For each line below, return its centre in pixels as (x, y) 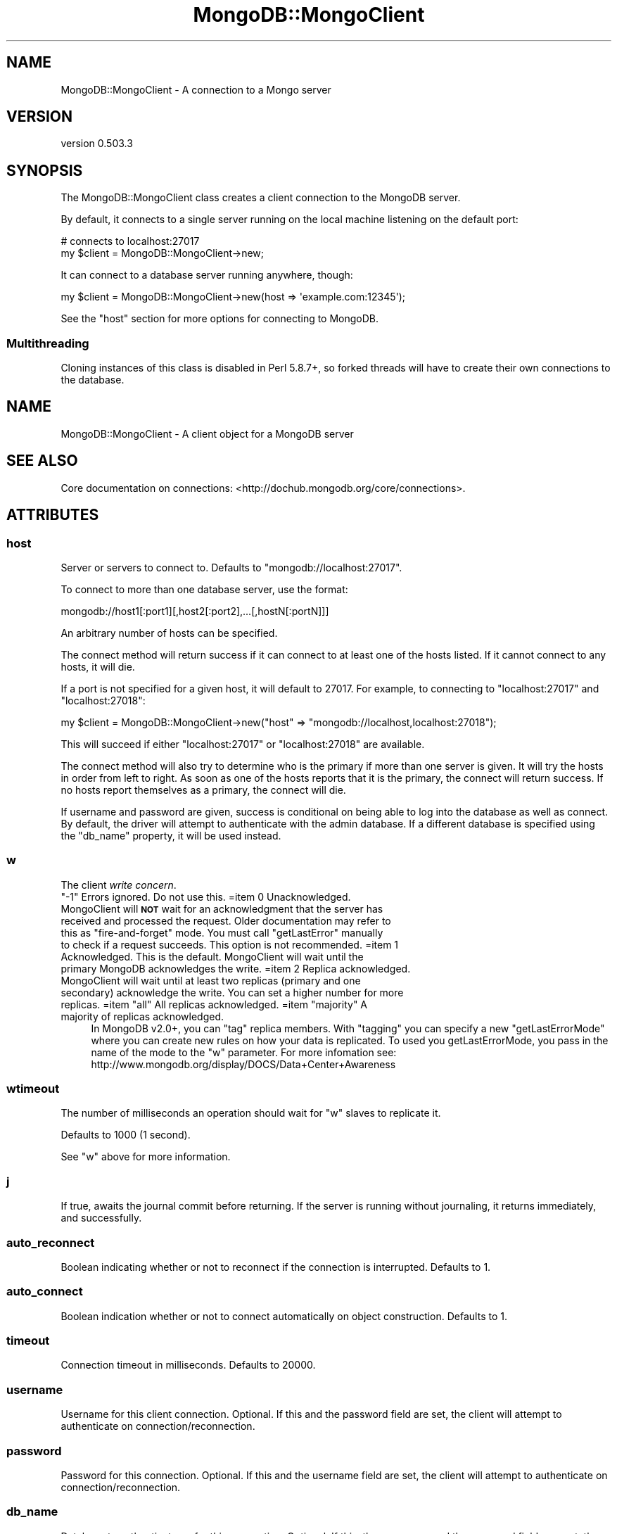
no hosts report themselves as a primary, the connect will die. (203, 790)
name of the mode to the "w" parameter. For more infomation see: (244, 1052)
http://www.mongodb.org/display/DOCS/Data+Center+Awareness (243, 1064)
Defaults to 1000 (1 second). (126, 1135)
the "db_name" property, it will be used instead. (171, 835)
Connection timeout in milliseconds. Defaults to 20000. (188, 1365)
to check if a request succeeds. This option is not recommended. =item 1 (230, 944)
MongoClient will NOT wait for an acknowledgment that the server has (222, 908)
